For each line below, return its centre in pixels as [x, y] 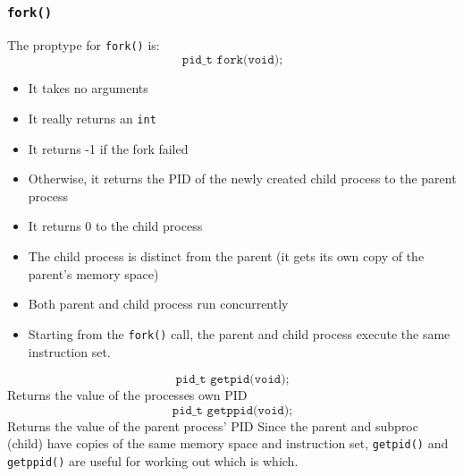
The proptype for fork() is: [84, 44]
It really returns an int [92, 119]
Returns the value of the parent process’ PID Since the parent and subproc [213, 425]
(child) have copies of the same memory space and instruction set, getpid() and [228, 443]
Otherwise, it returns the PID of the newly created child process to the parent [242, 178]
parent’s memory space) [93, 273]
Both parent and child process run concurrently [158, 304]
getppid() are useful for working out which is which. [153, 460]
